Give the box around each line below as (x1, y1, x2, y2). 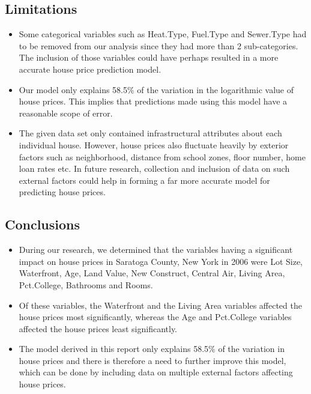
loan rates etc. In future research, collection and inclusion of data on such (19, 162, 290, 175)
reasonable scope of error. (19, 106, 113, 119)
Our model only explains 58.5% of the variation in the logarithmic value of (19, 83, 294, 95)
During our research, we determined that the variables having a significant (19, 243, 293, 256)
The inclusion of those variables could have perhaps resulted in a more (19, 51, 279, 64)
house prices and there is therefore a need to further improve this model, (19, 354, 286, 366)
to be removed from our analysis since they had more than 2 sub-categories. (19, 39, 298, 52)
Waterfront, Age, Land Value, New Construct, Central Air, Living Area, (19, 267, 285, 279)
